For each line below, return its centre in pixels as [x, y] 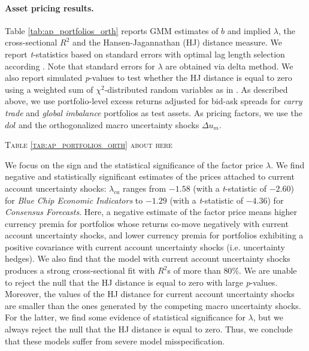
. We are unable [268, 270]
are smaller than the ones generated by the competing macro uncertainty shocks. [153, 305]
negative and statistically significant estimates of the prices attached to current [150, 176]
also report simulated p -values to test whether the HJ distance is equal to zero [149, 78]
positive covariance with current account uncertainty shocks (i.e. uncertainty [145, 246]
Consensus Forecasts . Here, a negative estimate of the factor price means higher [151, 212]
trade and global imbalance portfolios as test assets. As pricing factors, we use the [154, 112]
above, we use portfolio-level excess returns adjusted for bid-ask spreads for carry [154, 101]
